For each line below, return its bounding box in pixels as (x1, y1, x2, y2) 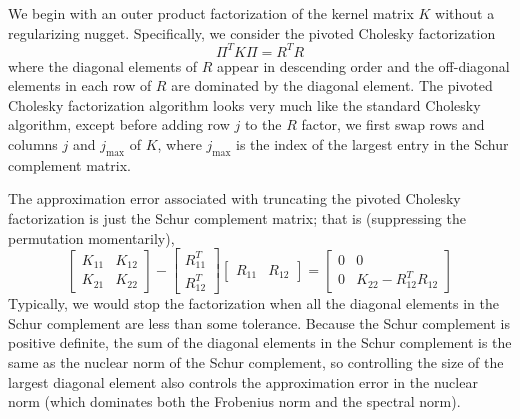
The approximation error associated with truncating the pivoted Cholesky (8, 188, 461, 209)
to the (244, 114, 282, 135)
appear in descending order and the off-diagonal (217, 55, 510, 76)
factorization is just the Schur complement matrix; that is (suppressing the (8, 208, 466, 229)
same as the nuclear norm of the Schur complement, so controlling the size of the (8, 351, 504, 372)
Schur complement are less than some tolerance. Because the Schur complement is (8, 312, 510, 333)
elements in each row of (8, 75, 152, 96)
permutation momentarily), (8, 227, 175, 248)
